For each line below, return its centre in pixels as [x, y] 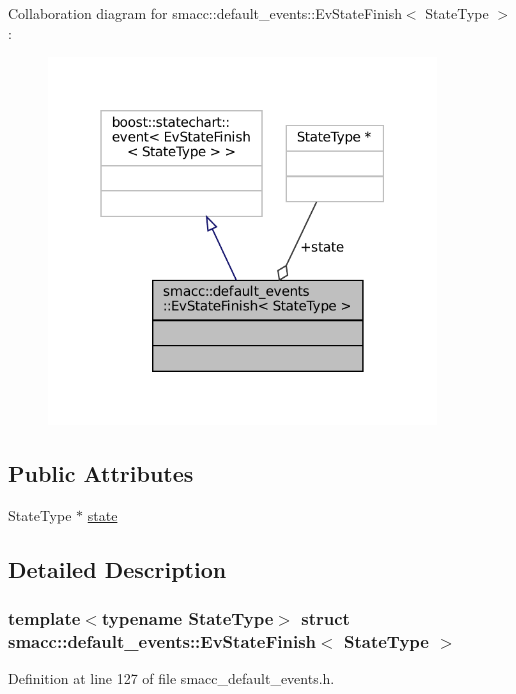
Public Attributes [101, 472]
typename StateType [187, 617]
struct [325, 617]
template [44, 617]
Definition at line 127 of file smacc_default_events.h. [171, 678]
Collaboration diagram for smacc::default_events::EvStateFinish [205, 13]
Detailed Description [117, 568]
